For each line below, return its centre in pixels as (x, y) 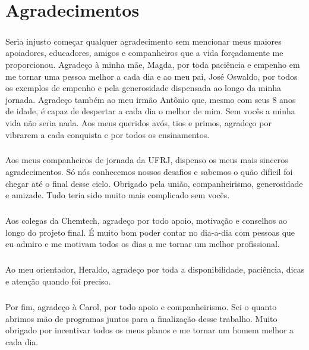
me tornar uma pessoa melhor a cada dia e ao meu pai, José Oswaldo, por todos (152, 76)
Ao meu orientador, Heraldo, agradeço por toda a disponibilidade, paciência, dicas (155, 269)
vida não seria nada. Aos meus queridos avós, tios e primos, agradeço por (138, 122)
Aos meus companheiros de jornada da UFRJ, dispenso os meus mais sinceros (147, 160)
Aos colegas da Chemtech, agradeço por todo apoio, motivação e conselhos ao (146, 221)
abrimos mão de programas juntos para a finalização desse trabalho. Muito (141, 318)
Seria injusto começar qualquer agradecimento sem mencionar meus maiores (144, 41)
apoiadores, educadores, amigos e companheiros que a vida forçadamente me (144, 53)
